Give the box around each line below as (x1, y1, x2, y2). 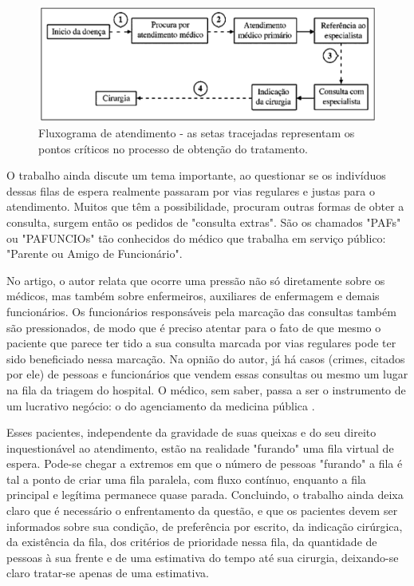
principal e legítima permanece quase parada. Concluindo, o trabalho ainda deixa (6, 486, 404, 503)
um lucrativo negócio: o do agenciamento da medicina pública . (6, 397, 315, 414)
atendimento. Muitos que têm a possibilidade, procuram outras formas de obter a (6, 198, 404, 215)
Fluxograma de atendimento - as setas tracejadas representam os (38, 125, 355, 141)
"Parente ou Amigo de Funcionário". (6, 245, 183, 262)
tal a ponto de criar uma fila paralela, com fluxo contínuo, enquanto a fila (6, 470, 366, 487)
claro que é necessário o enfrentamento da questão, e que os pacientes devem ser (6, 502, 398, 519)
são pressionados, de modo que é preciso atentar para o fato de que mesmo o (6, 319, 381, 335)
